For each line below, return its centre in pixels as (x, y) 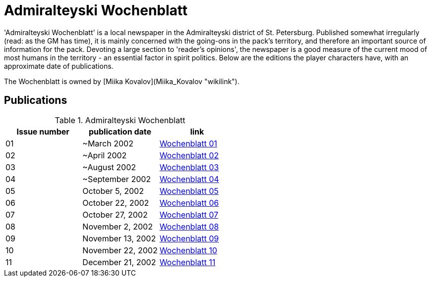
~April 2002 (105, 155)
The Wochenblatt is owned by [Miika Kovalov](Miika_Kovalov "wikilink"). (122, 81)
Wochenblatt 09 (189, 238)
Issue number (43, 131)
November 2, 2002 (118, 226)
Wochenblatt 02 (189, 155)
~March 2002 (108, 143)
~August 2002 (109, 167)
